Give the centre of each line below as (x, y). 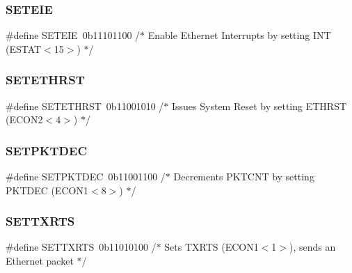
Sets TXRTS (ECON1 (211, 247)
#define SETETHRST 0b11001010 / (85, 106)
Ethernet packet (40, 261)
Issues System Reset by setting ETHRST (259, 106)
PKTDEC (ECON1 (47, 190)
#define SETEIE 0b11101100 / (73, 35)
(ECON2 (24, 119)
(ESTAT (24, 48)
